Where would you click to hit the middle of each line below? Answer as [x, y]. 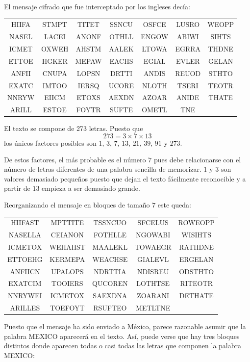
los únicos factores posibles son [50, 142]
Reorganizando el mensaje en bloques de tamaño [77, 204]
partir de [17, 188]
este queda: [174, 204]
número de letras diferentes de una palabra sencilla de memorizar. [103, 169]
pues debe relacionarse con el [197, 159]
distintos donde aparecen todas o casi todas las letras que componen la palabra [123, 346]
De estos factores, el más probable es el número [75, 159]
